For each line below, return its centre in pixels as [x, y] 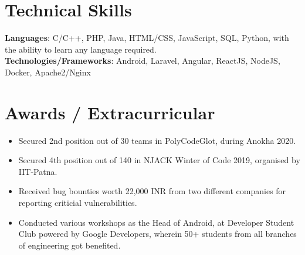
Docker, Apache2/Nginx [48, 72]
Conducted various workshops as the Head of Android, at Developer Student [156, 222]
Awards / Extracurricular [110, 112]
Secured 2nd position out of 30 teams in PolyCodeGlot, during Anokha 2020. [157, 140]
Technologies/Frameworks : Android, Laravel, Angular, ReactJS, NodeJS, [143, 61]
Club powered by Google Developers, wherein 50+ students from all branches [157, 234]
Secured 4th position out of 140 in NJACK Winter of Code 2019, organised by [159, 160]
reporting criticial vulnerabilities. [78, 202]
